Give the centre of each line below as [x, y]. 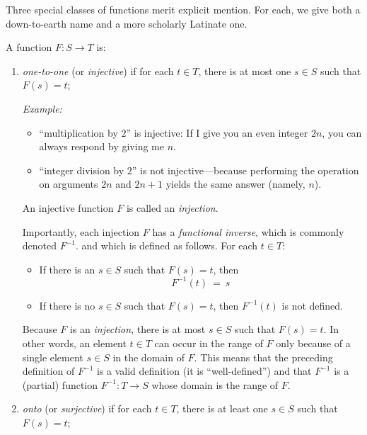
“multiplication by [78, 132]
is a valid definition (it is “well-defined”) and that [204, 371]
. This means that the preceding [263, 357]
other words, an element [74, 343]
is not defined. [312, 305]
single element [53, 357]
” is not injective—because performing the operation [245, 170]
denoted [40, 245]
